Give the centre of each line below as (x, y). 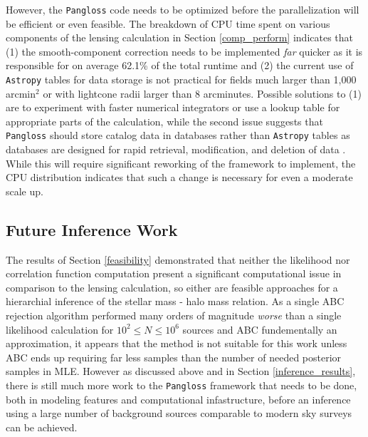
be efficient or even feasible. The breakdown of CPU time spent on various (168, 23)
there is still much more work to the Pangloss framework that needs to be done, (182, 385)
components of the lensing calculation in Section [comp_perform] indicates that (180, 37)
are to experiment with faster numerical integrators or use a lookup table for (173, 107)
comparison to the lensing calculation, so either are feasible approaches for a (172, 287)
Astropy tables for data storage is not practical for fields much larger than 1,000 (181, 79)
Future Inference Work (92, 229)
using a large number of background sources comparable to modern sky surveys (179, 413)
